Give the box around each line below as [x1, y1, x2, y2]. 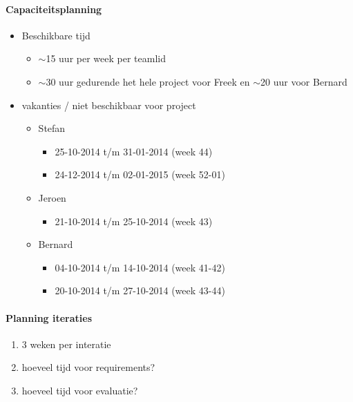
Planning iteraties [6, 310, 93, 325]
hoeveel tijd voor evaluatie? [21, 383, 138, 397]
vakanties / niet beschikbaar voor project [21, 97, 196, 112]
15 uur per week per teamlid [46, 51, 166, 66]
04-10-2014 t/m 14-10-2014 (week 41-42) [55, 260, 225, 274]
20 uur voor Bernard [260, 74, 347, 88]
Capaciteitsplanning [6, 1, 102, 16]
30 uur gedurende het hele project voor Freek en [46, 74, 250, 88]
